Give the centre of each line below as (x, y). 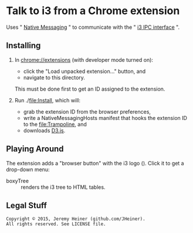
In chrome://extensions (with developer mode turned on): (84, 59)
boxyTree (18, 181)
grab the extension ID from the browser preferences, (87, 111)
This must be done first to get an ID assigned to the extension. (90, 89)
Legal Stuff (26, 205)
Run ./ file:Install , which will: (48, 100)
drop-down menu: (28, 169)
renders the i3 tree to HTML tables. (63, 187)
